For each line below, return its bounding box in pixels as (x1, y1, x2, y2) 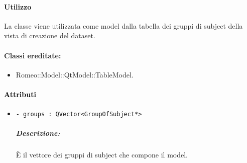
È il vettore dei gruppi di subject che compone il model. (16, 149, 188, 160)
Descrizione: (16, 128, 60, 138)
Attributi (4, 89, 36, 99)
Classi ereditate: (4, 50, 61, 60)
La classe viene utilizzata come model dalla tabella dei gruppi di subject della (4, 20, 243, 31)
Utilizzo (4, 1, 32, 12)
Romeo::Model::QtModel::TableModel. (16, 69, 134, 79)
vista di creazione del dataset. (4, 30, 95, 41)
